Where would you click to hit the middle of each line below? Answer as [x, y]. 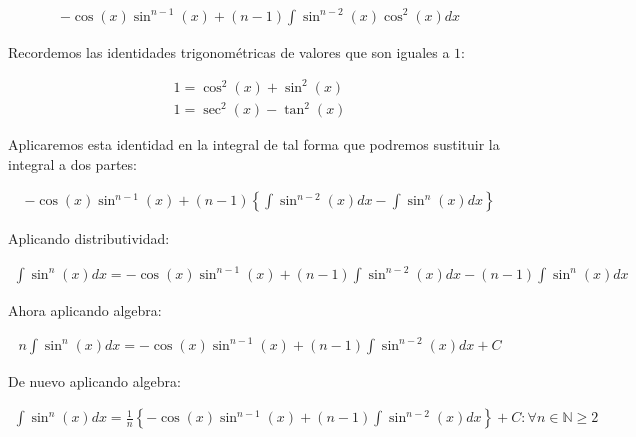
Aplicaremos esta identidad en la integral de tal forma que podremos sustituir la [254, 144]
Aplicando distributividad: [89, 238]
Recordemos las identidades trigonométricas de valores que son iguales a [229, 51]
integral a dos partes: [72, 163]
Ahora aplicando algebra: [85, 309]
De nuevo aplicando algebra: [94, 380]
